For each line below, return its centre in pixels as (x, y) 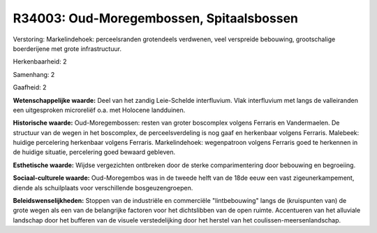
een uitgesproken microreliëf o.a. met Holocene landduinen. (99, 110)
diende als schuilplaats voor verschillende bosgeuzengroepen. (103, 188)
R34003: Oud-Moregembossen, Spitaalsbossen (156, 18)
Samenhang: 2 (34, 74)
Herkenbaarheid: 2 (40, 62)
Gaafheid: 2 (30, 87)
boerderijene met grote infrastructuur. (67, 48)
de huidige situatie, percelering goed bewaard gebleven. (94, 152)
